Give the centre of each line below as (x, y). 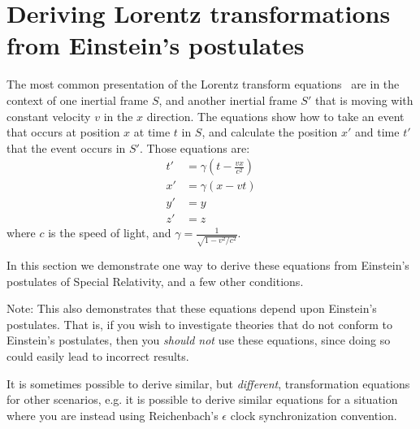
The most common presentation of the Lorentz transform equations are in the (203, 84)
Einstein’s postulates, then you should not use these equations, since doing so (199, 340)
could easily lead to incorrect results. (98, 356)
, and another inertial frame (228, 100)
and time (377, 132)
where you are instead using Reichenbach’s (113, 415)
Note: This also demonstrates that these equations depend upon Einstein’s (192, 308)
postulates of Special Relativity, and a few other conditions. (155, 281)
